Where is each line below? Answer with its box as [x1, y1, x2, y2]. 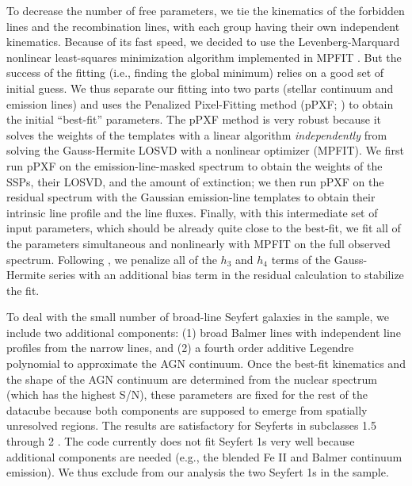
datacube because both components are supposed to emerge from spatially [6, 401, 368, 418]
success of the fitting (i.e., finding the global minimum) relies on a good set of [6, 64, 384, 81]
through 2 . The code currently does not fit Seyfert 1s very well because [6, 433, 355, 450]
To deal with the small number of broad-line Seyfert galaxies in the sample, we [6, 308, 389, 325]
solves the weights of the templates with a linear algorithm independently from [6, 126, 387, 143]
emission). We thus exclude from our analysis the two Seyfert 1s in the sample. [6, 464, 389, 480]
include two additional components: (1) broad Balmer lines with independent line [6, 323, 401, 340]
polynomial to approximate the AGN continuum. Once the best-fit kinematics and [6, 355, 406, 372]
